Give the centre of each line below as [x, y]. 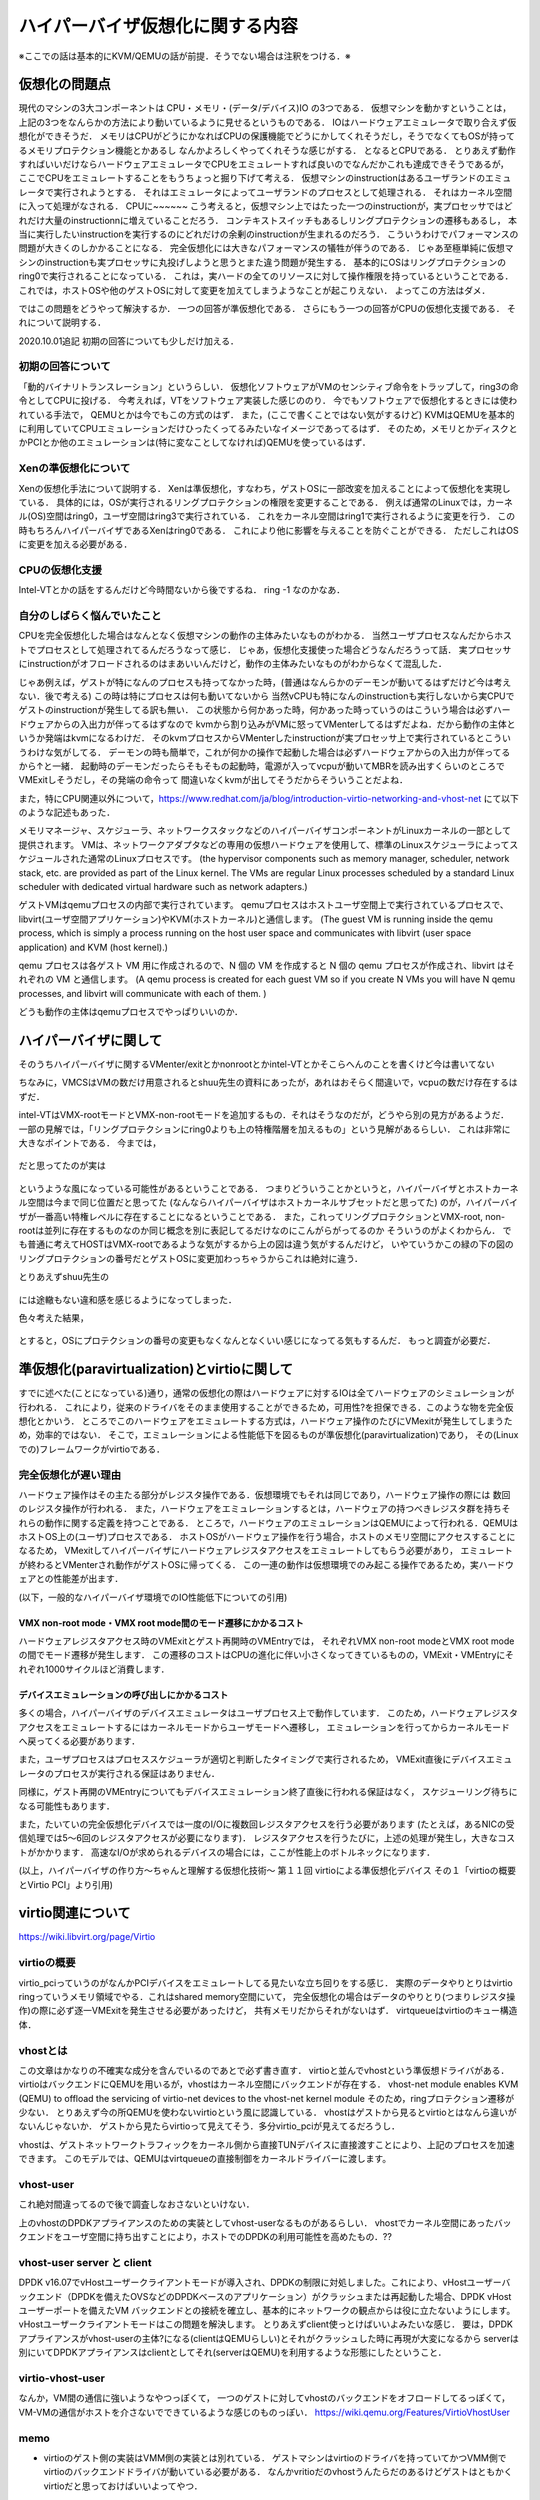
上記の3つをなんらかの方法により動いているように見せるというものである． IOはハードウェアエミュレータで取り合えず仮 [267, 122]
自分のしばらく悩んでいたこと [90, 616]
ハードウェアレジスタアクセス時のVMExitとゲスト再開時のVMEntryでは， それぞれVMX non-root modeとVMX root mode [266, 1641]
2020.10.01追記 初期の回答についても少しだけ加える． [128, 341]
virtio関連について [74, 1913]
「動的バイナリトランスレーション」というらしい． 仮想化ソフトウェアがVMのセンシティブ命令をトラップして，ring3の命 [268, 386]
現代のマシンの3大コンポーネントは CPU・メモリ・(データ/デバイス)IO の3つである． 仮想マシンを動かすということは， [265, 108]
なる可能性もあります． [66, 1806]
